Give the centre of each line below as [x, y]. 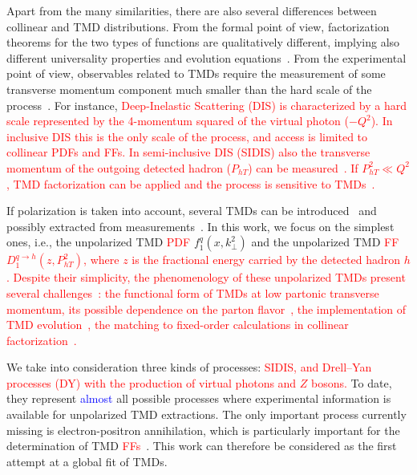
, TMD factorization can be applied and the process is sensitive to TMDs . [191, 183]
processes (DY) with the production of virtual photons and [152, 382]
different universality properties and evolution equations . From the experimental [206, 57]
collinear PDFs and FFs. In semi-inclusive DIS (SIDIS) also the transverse [188, 152]
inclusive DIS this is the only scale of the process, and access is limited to [187, 136]
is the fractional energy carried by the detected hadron [266, 260]
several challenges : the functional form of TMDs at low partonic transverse [193, 292]
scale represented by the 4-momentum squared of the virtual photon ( [178, 121]
